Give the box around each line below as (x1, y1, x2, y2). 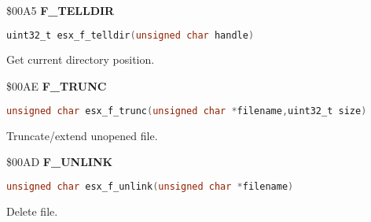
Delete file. (6, 202, 58, 219)
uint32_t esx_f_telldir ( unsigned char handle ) (6, 29, 255, 41)
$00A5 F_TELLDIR (6, 2, 115, 18)
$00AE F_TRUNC (6, 78, 107, 94)
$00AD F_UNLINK (6, 154, 113, 170)
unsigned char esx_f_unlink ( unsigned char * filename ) (6, 180, 294, 192)
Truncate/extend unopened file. (6, 127, 158, 143)
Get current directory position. (6, 51, 155, 68)
